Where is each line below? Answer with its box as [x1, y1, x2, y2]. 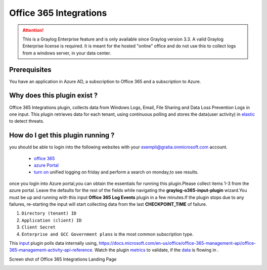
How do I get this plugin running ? [9, 131, 115, 139]
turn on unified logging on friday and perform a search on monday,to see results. [34, 169, 199, 175]
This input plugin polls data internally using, [9, 240, 98, 246]
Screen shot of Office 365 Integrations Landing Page [9, 256, 117, 262]
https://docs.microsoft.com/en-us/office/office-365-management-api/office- [98, 240, 256, 246]
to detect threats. [9, 118, 44, 124]
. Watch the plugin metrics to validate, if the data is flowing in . [92, 247, 219, 253]
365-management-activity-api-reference [9, 247, 92, 253]
